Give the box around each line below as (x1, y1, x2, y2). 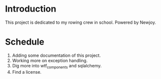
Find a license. (12, 69, 41, 75)
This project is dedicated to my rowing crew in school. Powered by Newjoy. (5, 19, 156, 25)
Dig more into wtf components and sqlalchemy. (12, 63, 102, 70)
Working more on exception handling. (12, 57, 88, 63)
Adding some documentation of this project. (12, 52, 101, 58)
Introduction (5, 3, 57, 15)
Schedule (5, 36, 45, 47)
